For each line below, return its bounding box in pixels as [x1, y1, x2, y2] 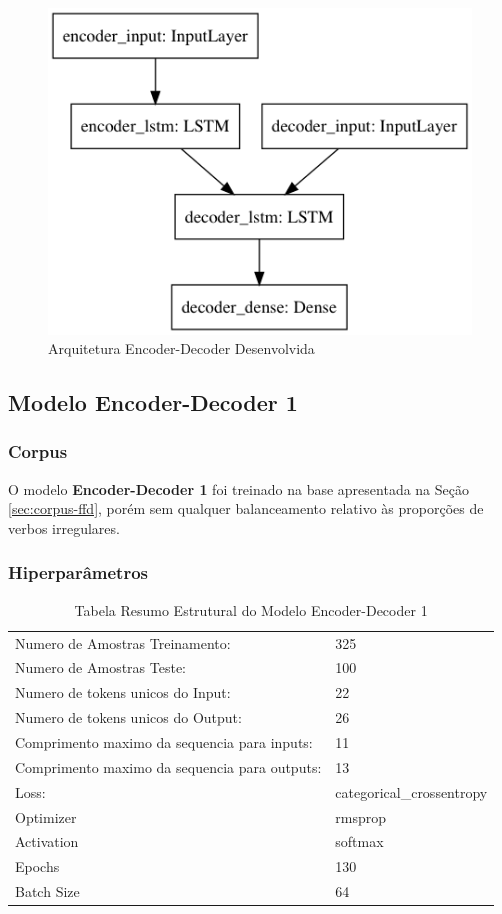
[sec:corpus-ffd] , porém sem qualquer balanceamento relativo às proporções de [8, 498, 484, 519]
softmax [335, 831, 384, 852]
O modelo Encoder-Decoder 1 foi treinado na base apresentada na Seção [8, 478, 469, 499]
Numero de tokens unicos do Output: [15, 707, 242, 728]
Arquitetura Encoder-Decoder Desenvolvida [48, 338, 315, 359]
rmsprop [335, 806, 387, 827]
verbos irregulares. [8, 517, 120, 538]
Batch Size [15, 881, 80, 902]
